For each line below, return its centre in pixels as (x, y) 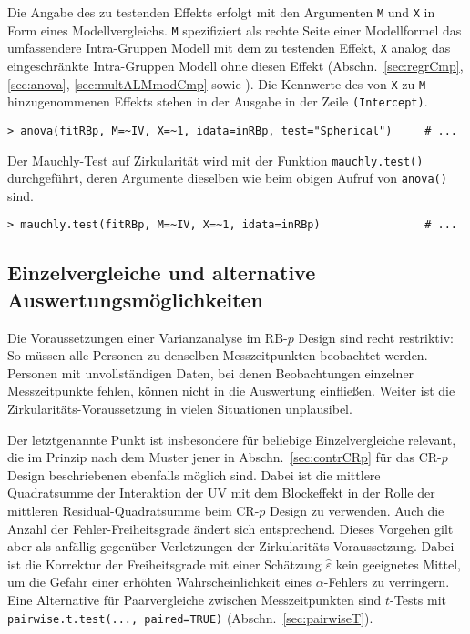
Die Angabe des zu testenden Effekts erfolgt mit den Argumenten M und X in (221, 12)
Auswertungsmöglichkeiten (136, 299)
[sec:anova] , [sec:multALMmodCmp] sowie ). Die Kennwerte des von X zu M (217, 83)
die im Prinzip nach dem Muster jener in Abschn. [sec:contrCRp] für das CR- (225, 457)
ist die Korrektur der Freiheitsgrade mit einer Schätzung (164, 564)
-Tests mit (419, 599)
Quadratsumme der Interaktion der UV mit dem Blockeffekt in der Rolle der (221, 493)
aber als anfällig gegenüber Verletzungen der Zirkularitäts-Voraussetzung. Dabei (231, 546)
